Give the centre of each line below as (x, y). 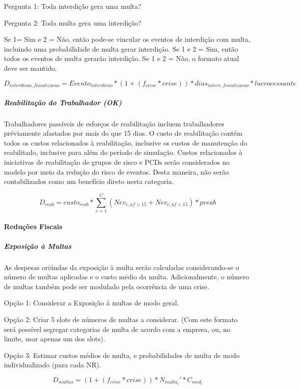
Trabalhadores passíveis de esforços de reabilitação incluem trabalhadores (114, 123)
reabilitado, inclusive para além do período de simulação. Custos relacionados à (123, 152)
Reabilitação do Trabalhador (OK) (63, 102)
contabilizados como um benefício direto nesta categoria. (89, 181)
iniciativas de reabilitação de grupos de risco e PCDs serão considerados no (117, 162)
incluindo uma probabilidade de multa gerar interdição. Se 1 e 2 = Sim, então (121, 48)
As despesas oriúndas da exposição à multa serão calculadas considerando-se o (122, 267)
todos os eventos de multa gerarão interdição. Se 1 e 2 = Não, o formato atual (122, 58)
